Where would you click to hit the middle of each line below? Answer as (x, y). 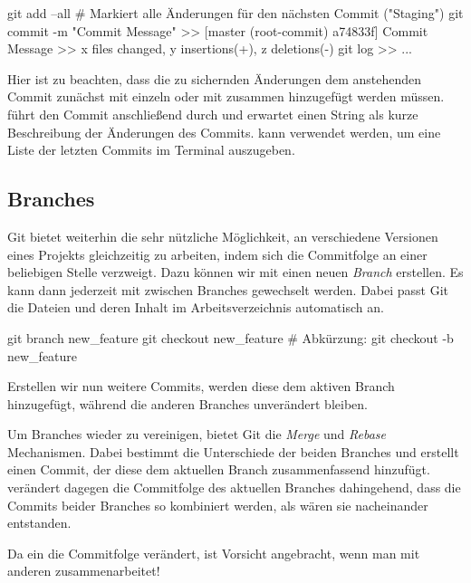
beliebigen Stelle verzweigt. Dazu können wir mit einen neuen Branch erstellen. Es (235, 272)
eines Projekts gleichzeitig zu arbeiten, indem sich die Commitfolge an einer (217, 254)
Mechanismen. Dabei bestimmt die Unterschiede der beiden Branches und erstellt (233, 451)
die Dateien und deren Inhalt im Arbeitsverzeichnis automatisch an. (196, 307)
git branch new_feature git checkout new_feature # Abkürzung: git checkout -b (231, 337)
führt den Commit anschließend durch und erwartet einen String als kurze (213, 114)
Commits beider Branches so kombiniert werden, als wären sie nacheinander (218, 505)
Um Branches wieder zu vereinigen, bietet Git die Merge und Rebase (197, 434)
